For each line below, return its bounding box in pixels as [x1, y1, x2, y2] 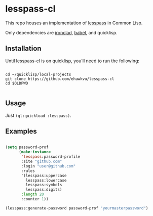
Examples [5, 127, 37, 136]
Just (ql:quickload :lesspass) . [5, 112, 72, 118]
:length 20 [21, 192, 44, 197]
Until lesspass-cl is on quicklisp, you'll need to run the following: [5, 58, 140, 64]
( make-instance [18, 150, 51, 155]
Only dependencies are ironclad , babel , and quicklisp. [5, 29, 118, 35]
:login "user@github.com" [21, 163, 76, 168]
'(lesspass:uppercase [21, 173, 67, 178]
